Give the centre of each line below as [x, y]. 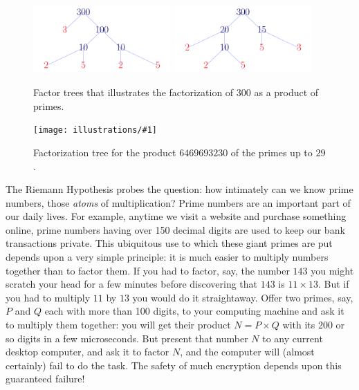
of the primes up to [271, 152]
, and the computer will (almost [247, 352]
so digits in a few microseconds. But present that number [127, 338]
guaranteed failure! [45, 379]
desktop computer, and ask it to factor [88, 352]
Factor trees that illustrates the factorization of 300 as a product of [176, 92]
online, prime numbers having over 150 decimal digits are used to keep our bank [175, 229]
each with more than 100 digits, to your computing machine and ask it [194, 311]
